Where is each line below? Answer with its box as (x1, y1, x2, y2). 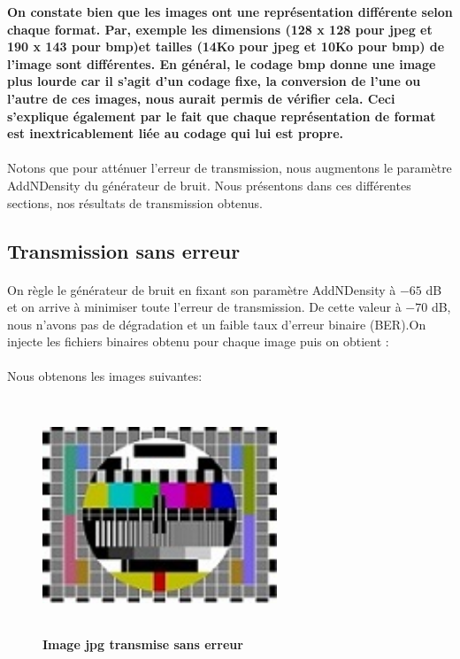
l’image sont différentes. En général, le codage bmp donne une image (7, 54, 436, 73)
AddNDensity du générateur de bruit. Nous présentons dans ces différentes (7, 175, 411, 194)
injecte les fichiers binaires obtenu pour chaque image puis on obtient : (7, 332, 389, 351)
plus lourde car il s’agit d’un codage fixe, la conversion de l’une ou (7, 72, 421, 90)
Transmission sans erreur (7, 236, 241, 264)
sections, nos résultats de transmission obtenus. (7, 193, 263, 212)
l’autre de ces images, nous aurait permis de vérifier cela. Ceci (7, 89, 395, 107)
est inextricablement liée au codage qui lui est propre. (7, 124, 344, 143)
